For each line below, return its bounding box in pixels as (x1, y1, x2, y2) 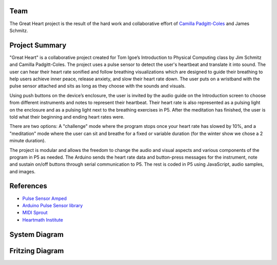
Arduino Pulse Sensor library (22, 202, 83, 208)
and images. (9, 168, 36, 174)
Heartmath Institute (22, 216, 64, 223)
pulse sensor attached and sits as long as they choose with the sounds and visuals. (9, 83, 186, 89)
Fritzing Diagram (9, 246, 64, 255)
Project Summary (9, 41, 67, 50)
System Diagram (9, 230, 64, 239)
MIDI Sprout (22, 210, 48, 216)
